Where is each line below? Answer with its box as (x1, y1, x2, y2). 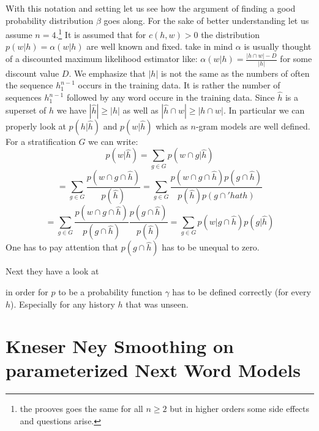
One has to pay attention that (6, 241, 119, 254)
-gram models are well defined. (195, 119, 310, 132)
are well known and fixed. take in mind (86, 40, 233, 53)
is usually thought (244, 40, 312, 53)
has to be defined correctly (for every (172, 285, 311, 298)
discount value (6, 66, 59, 79)
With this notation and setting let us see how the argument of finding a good (6, 2, 296, 14)
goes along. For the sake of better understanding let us (103, 14, 309, 26)
